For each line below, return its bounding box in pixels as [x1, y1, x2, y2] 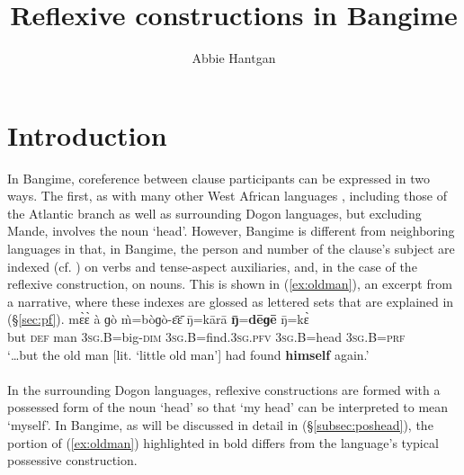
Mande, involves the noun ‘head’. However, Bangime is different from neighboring [7, 221, 455, 240]
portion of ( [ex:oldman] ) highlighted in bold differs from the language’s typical [7, 433, 439, 452]
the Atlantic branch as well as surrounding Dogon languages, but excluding [7, 203, 422, 222]
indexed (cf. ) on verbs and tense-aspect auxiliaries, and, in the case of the [7, 256, 417, 275]
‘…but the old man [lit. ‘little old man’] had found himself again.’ [7, 345, 370, 363]
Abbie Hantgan [192, 49, 276, 67]
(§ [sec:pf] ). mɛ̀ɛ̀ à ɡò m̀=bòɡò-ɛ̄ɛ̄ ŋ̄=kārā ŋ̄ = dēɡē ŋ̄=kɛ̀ [7, 309, 309, 328]
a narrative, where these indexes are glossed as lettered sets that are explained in [7, 291, 454, 310]
